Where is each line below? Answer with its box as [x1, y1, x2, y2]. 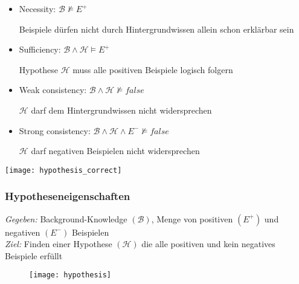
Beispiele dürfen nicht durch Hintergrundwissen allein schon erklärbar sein [19, 22, 294, 35]
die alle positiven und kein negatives [141, 237, 275, 250]
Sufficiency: [19, 43, 61, 56]
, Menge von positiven [151, 212, 233, 225]
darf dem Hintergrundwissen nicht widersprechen [31, 103, 212, 116]
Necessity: [19, 2, 56, 15]
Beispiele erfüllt [5, 249, 63, 262]
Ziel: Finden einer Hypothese [5, 237, 112, 250]
